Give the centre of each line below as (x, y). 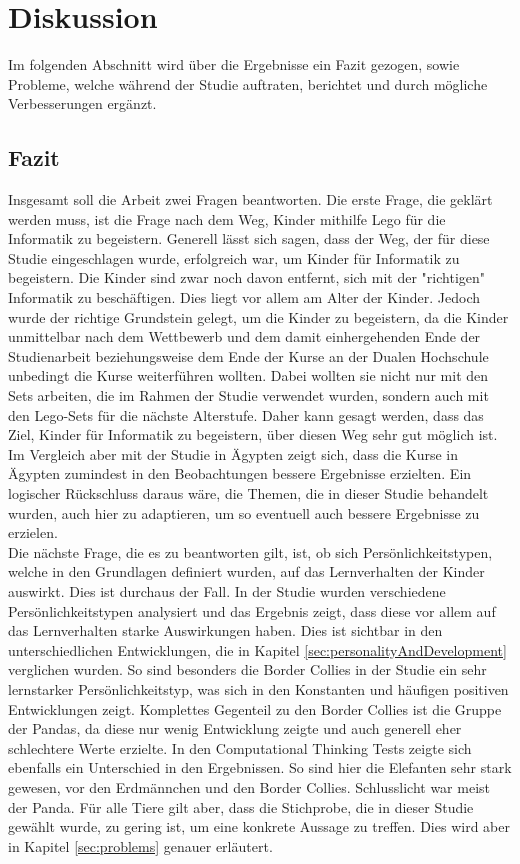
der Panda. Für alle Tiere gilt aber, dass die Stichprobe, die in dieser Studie (241, 806)
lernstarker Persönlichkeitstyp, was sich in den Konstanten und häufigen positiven (258, 688)
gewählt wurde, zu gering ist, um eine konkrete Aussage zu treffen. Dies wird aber (259, 826)
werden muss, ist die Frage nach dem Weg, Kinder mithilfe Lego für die (227, 218)
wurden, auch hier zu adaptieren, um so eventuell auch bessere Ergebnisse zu (244, 512)
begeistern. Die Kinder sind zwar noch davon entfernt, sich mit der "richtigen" (247, 277)
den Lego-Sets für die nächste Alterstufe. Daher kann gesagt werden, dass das (246, 414)
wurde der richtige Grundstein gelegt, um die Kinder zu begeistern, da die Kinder (258, 316)
